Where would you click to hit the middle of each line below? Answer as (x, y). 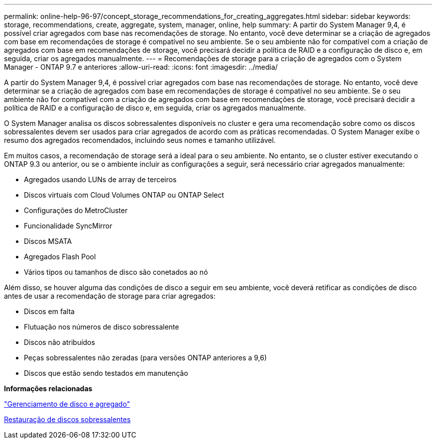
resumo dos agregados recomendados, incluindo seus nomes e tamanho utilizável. (140, 140)
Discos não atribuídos (59, 342)
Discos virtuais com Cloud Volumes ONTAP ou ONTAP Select (124, 195)
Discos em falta (49, 311)
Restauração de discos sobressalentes (67, 419)
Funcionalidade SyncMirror (68, 226)
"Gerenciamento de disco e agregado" (67, 404)
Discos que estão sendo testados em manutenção (106, 373)
